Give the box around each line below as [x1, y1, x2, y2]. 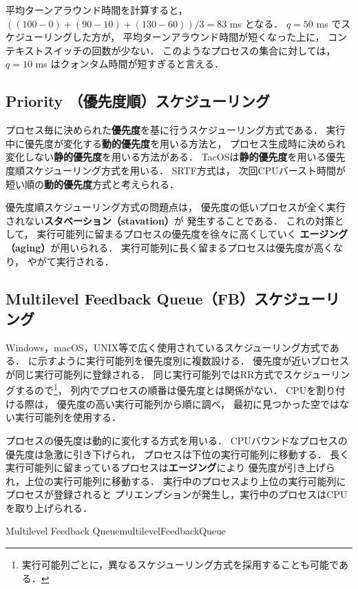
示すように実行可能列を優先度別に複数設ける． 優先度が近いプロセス [37, 353, 350, 368]
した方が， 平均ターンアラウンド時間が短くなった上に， [72, 30, 325, 44]
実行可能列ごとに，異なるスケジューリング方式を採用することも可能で [21, 557, 339, 572]
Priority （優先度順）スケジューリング [6, 90, 270, 112]
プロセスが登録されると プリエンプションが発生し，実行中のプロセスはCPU [6, 487, 348, 502]
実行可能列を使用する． [14, 410, 121, 424]
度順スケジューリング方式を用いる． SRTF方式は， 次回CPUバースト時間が [6, 163, 346, 177]
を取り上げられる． [6, 500, 92, 515]
